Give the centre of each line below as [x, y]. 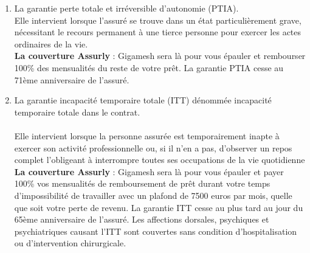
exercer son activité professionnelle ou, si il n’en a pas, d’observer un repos [153, 147]
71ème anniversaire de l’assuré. [72, 79]
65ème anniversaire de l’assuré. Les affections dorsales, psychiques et [142, 219]
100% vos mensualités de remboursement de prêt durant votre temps [142, 183]
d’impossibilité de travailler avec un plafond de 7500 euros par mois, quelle [153, 195]
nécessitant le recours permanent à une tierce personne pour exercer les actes [158, 32]
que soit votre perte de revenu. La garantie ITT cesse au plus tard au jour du [159, 207]
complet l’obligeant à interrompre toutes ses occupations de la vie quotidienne [160, 160]
